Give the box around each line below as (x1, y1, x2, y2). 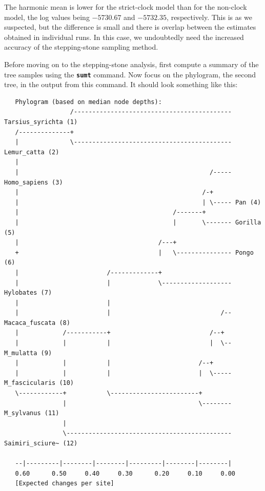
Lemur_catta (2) (4, 148, 59, 156)
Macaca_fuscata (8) (4, 319, 70, 326)
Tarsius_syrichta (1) (4, 118, 78, 126)
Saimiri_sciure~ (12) (4, 440, 78, 447)
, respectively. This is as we (167, 11, 252, 22)
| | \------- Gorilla (15, 218, 261, 226)
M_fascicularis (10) (4, 379, 74, 387)
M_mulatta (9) (4, 349, 52, 357)
